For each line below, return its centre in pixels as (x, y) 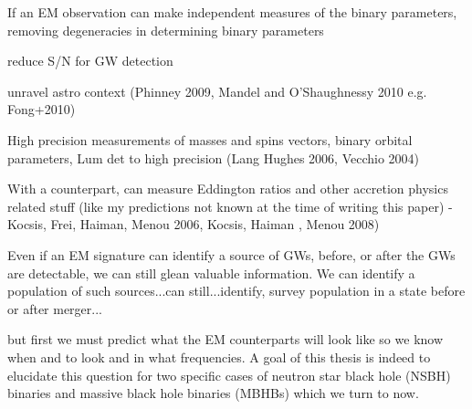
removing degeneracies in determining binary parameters (166, 30)
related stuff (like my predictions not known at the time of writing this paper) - (230, 206)
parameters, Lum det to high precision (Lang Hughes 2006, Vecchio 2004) (214, 157)
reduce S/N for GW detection (90, 61)
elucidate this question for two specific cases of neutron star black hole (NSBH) (229, 375)
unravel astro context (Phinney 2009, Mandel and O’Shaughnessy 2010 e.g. (217, 91)
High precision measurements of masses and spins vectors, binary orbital (210, 139)
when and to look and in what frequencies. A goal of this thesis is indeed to (219, 357)
